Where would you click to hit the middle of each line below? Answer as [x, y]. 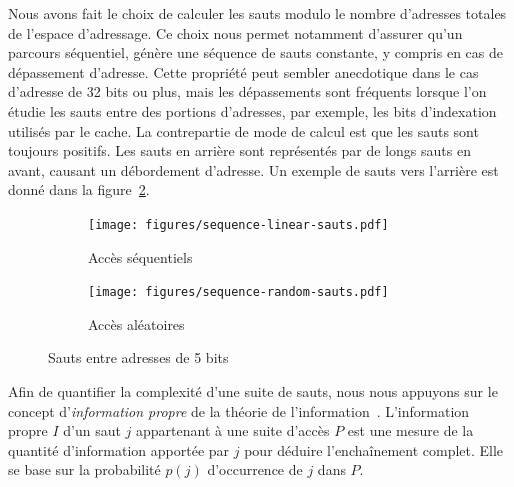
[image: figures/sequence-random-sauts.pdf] [238, 292]
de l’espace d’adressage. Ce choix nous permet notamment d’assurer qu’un [235, 32]
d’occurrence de [255, 469]
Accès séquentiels [140, 256]
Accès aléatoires [136, 323]
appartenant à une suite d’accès [233, 430]
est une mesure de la [410, 430]
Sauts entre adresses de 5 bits [138, 357]
